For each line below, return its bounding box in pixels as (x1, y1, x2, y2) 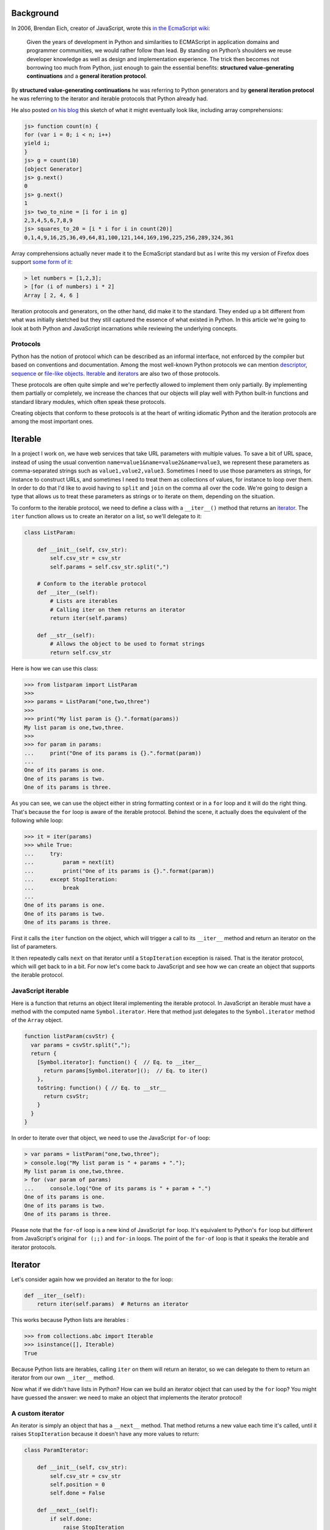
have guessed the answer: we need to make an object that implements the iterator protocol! (11, 1394, 243, 1401)
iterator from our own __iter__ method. (11, 1374, 115, 1381)
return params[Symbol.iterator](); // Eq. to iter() (43, 1067, 208, 1074)
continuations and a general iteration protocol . (26, 72, 147, 80)
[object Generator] (24, 165, 82, 173)
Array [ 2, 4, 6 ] (24, 291, 79, 299)
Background (11, 8, 59, 18)
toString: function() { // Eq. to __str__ (37, 1084, 166, 1091)
